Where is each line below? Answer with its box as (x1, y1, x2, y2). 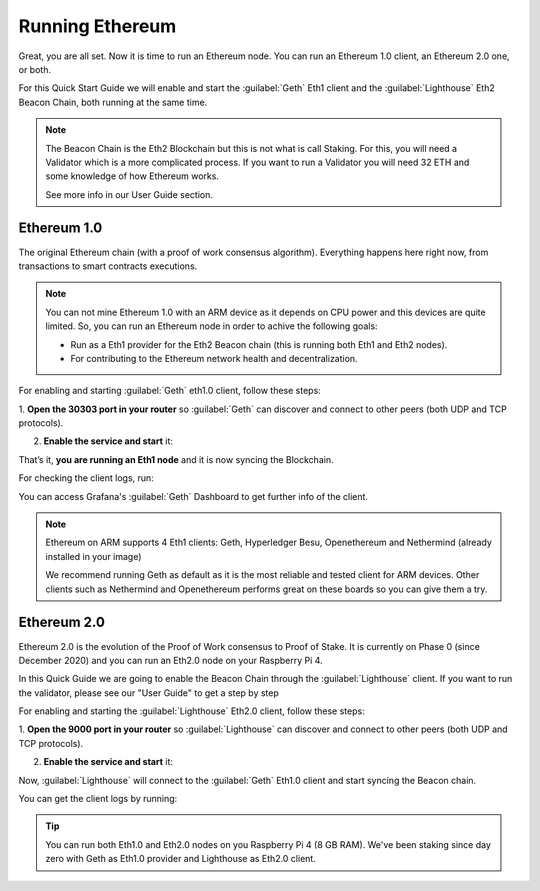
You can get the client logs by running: (18, 793, 178, 805)
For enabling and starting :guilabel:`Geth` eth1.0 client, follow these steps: (18, 385, 322, 397)
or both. (18, 63, 52, 75)
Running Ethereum (18, 15, 177, 37)
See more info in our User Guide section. (45, 188, 214, 200)
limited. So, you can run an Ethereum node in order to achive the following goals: (45, 320, 379, 332)
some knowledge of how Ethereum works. (45, 170, 220, 182)
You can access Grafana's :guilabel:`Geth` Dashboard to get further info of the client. (18, 490, 369, 502)
